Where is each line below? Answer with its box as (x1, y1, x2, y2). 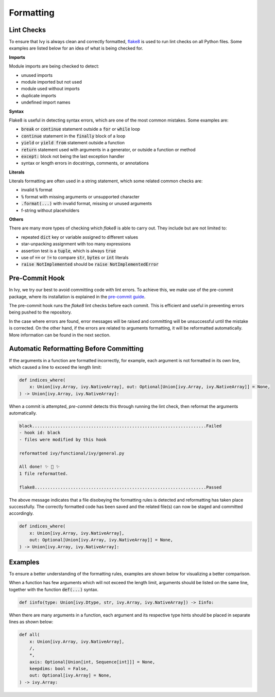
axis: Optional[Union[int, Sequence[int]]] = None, (29, 659, 155, 664)
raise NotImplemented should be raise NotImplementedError (21, 261, 159, 267)
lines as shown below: (9, 619, 53, 625)
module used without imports (21, 86, 80, 92)
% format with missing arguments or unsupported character (21, 193, 140, 199)
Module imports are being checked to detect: (9, 63, 100, 69)
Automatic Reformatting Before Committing (9, 345, 144, 353)
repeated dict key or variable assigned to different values (21, 234, 138, 240)
